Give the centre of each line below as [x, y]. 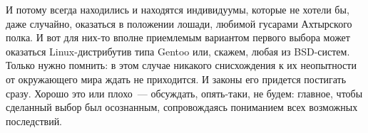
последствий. [34, 121]
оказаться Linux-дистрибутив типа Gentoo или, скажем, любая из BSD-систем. [178, 51]
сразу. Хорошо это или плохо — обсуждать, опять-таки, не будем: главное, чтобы [184, 93]
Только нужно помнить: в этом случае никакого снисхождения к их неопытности [181, 65]
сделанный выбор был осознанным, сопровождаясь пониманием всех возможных [182, 107]
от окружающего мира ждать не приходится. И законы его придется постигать [176, 79]
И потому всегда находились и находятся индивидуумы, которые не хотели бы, [178, 9]
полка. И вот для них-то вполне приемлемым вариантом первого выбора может [178, 37]
